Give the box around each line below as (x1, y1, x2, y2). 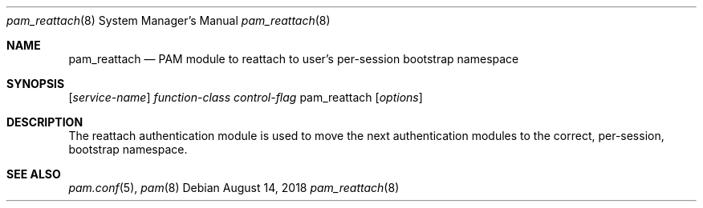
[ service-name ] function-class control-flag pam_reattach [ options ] (68, 90, 423, 104)
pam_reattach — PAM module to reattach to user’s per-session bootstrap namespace (68, 52, 519, 66)
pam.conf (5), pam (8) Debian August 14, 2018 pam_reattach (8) (68, 181, 400, 194)
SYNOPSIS (6, 77, 65, 90)
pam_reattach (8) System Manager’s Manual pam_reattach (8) (6, 14, 331, 27)
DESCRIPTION (6, 115, 83, 129)
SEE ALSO (6, 167, 61, 181)
